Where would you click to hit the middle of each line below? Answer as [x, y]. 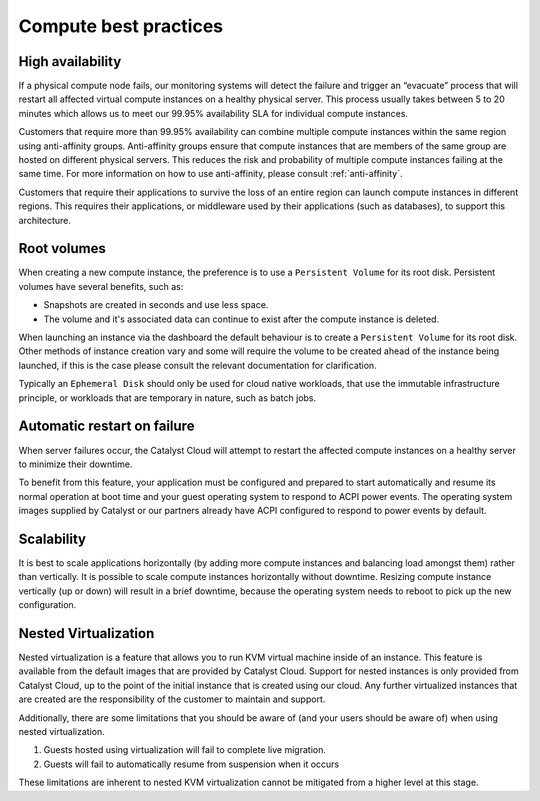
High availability [70, 61]
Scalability [52, 538]
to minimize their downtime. [75, 464]
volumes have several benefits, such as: [101, 286]
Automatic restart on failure [106, 426]
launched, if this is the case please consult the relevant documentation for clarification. [197, 365]
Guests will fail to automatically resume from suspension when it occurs [191, 764]
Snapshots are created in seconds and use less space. [156, 305]
